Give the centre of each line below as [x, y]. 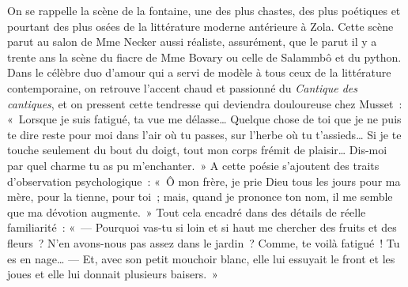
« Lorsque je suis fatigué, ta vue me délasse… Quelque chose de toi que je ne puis [204, 119]
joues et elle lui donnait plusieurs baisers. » [113, 274]
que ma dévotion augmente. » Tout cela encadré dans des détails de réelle [187, 211]
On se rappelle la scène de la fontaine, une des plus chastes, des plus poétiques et [204, 10]
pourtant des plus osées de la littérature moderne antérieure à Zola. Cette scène [200, 26]
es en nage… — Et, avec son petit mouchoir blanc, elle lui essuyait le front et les [201, 258]
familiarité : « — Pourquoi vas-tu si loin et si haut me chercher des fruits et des [202, 227]
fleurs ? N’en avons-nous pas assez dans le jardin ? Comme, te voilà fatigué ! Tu [204, 242]
